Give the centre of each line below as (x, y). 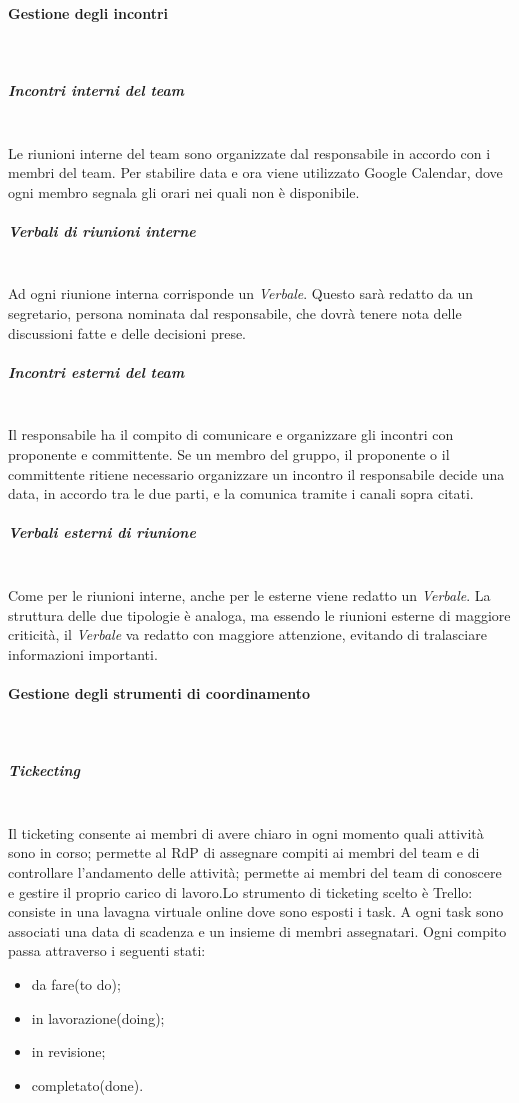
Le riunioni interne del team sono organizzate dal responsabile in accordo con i (249, 152)
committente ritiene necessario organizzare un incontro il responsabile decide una (256, 473)
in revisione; (68, 1051)
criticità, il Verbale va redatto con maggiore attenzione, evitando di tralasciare (247, 634)
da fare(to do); (76, 984)
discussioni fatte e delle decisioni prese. (127, 332)
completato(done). (87, 1084)
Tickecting (44, 770)
